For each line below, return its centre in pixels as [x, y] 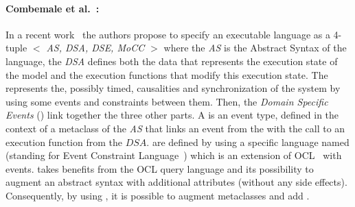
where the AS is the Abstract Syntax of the [255, 48]
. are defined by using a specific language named [248, 142]
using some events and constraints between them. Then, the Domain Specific [167, 101]
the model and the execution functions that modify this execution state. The [167, 74]
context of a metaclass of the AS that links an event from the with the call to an [175, 128]
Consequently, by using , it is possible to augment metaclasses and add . [158, 195]
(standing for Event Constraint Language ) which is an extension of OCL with [174, 155]
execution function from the [64, 142]
